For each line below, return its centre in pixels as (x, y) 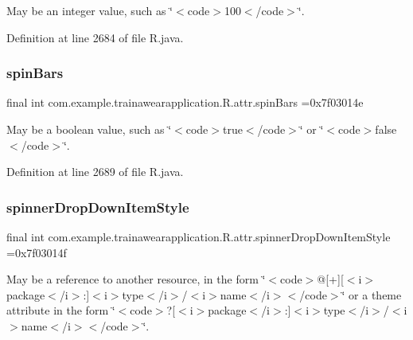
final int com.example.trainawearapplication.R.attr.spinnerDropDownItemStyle (199, 236)
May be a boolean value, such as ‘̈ (89, 129)
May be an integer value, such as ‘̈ (90, 10)
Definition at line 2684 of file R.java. (95, 37)
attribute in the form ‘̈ (61, 310)
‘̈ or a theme (372, 294)
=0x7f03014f (37, 252)
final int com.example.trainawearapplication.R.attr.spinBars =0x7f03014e (185, 102)
